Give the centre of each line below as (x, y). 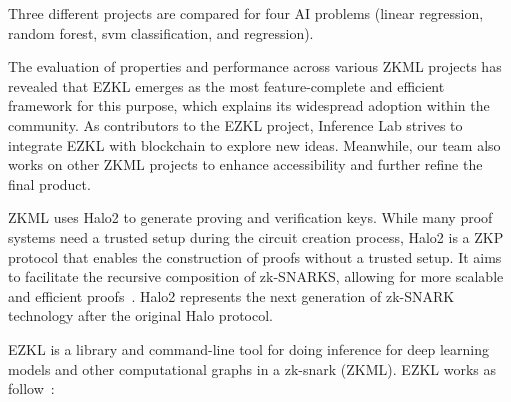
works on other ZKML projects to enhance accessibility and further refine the (245, 164)
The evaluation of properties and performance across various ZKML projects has (255, 66)
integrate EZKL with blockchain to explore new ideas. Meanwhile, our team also (254, 144)
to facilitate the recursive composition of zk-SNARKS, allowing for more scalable (256, 276)
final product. (49, 183)
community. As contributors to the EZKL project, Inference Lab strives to (235, 124)
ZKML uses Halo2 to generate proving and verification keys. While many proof (250, 217)
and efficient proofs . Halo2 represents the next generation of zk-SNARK (231, 295)
